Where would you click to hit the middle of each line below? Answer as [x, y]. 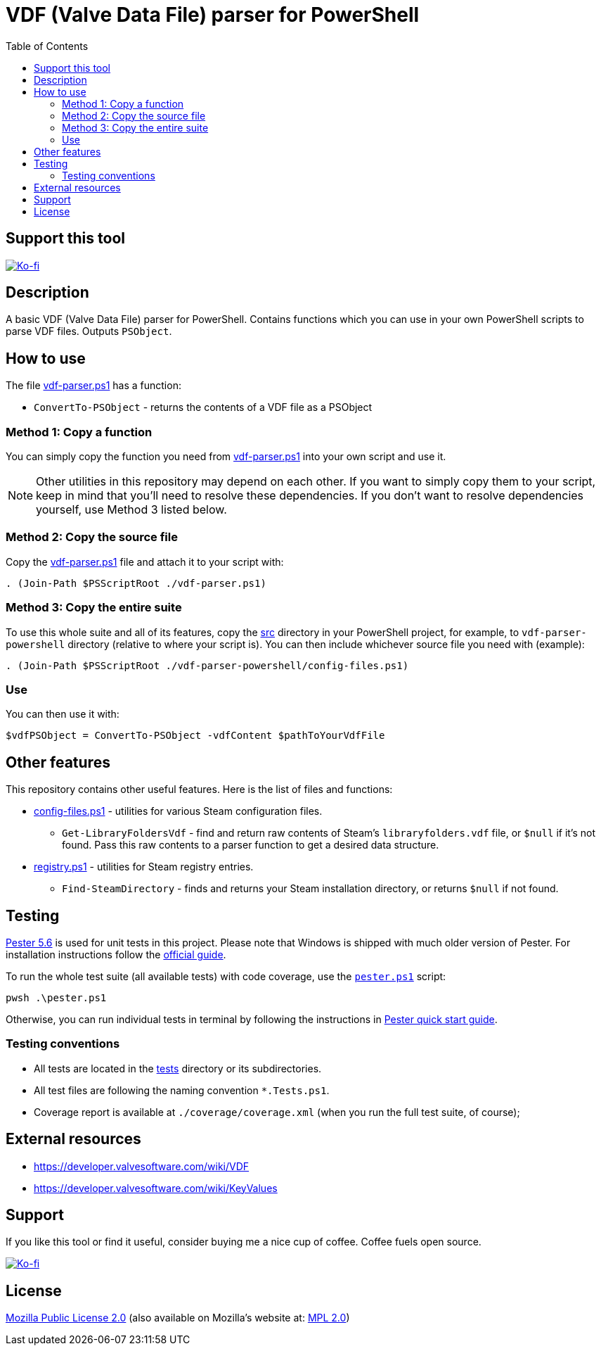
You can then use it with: [63, 714]
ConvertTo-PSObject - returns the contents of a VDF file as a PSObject [203, 407]
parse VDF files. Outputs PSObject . [89, 331]
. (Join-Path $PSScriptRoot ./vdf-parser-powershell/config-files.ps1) [207, 665]
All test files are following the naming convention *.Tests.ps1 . [182, 1090]
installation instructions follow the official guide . [116, 954]
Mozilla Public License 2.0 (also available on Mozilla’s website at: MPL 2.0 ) [178, 1318]
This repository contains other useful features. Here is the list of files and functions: [199, 789]
